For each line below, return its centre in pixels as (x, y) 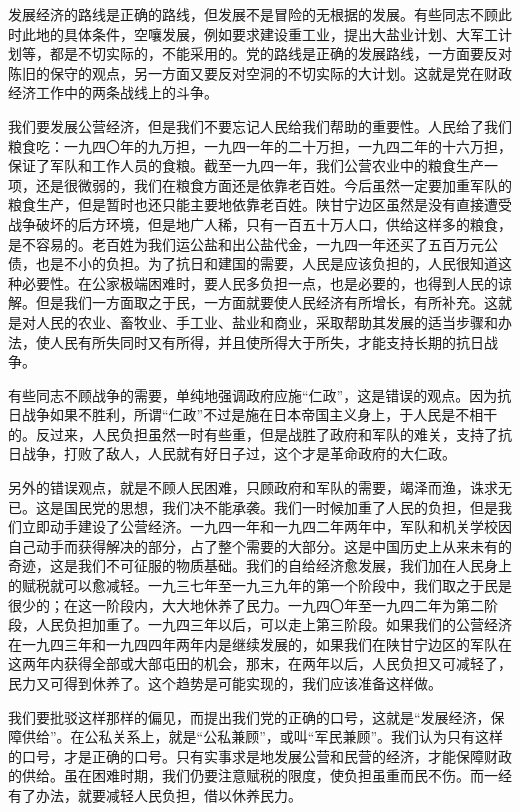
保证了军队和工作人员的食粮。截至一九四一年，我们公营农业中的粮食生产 (246, 165)
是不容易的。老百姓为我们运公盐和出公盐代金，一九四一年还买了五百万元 (246, 243)
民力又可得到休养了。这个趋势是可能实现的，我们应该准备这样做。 (225, 683)
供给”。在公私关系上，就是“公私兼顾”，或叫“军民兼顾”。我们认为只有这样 (262, 736)
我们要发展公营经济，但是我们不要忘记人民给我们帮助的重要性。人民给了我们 (260, 125)
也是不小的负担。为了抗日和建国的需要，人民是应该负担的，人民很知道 (266, 263)
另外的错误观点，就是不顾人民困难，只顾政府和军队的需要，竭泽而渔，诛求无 (260, 487)
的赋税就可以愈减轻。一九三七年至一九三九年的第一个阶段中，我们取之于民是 (260, 585)
